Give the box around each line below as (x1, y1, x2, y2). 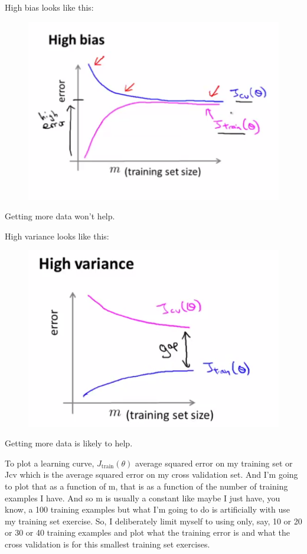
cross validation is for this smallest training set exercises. (5, 538, 210, 550)
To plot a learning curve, (5, 456, 94, 469)
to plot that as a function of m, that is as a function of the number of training (5, 480, 288, 493)
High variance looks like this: (5, 229, 109, 242)
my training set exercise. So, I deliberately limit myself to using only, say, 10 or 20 (5, 514, 302, 527)
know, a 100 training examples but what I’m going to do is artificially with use (5, 503, 290, 516)
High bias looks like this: (5, 1, 94, 13)
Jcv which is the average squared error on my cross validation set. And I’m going (5, 468, 298, 481)
